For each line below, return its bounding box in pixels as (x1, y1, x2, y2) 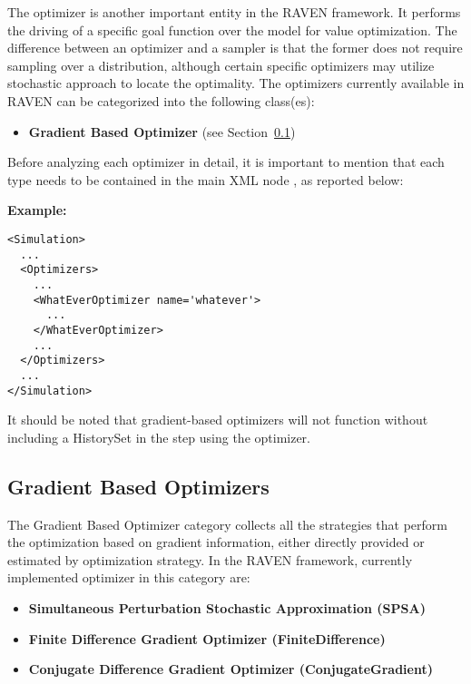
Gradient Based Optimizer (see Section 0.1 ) (28, 122, 296, 141)
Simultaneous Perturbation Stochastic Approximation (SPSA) (28, 598, 426, 617)
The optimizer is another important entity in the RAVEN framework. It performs (7, 3, 461, 21)
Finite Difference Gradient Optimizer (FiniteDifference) (28, 629, 386, 648)
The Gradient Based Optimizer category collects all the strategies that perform (7, 514, 447, 533)
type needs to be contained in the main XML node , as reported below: (7, 170, 404, 189)
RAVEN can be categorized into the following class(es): (7, 91, 315, 110)
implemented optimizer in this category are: (7, 568, 250, 587)
